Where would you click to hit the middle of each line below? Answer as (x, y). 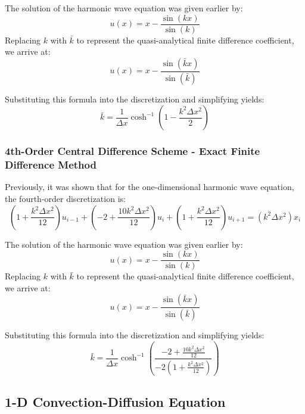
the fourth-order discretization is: (65, 199)
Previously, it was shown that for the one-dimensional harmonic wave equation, (150, 187)
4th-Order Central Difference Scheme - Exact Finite (133, 151)
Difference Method (51, 165)
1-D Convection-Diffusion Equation (115, 402)
